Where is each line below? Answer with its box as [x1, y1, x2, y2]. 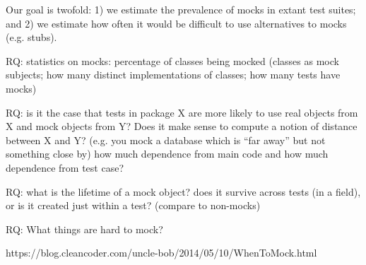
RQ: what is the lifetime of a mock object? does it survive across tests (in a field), [6, 184, 361, 199]
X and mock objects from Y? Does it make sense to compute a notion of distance [6, 119, 358, 134]
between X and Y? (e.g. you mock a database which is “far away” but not [6, 132, 326, 147]
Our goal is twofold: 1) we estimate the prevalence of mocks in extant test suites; [6, 2, 356, 16]
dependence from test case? [6, 160, 124, 175]
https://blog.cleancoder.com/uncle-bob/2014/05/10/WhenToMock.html [6, 245, 317, 260]
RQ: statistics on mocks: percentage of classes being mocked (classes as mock [6, 53, 339, 68]
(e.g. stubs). [6, 30, 57, 45]
